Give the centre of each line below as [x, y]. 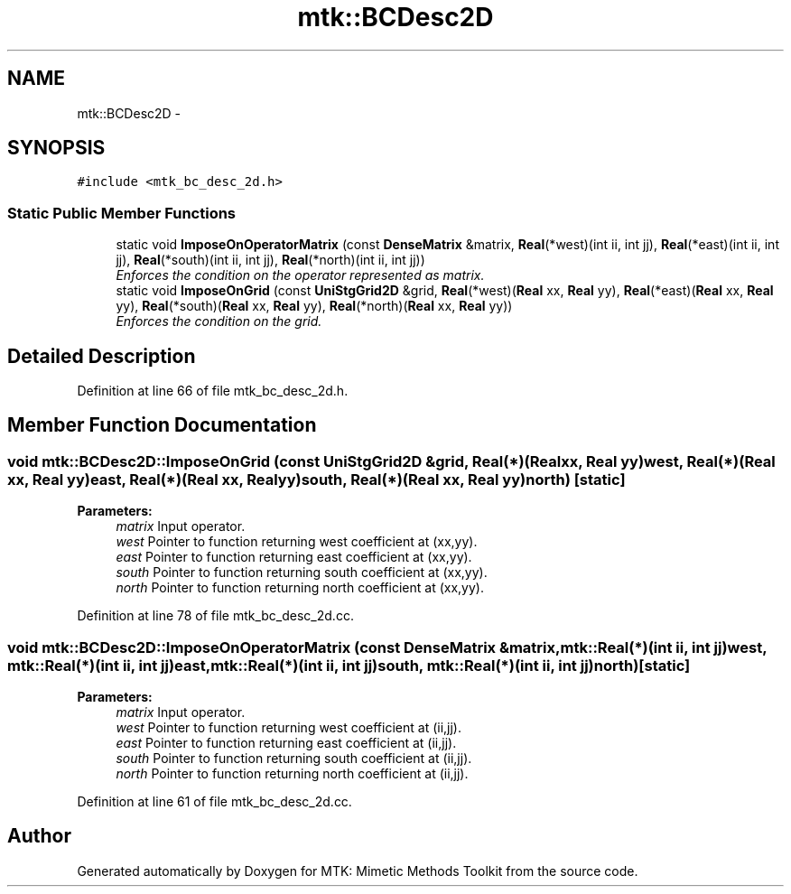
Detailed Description [102, 356]
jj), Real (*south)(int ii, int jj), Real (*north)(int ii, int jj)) [270, 260]
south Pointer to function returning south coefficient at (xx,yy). [302, 573]
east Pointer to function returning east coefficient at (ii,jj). [286, 743]
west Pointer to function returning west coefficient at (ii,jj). [288, 727]
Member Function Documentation [162, 425]
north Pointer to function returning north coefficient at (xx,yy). [300, 588]
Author [39, 836]
